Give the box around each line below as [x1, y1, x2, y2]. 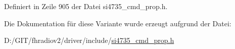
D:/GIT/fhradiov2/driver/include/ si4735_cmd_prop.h [4, 35, 174, 45]
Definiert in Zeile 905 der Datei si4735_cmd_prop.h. [4, 1, 168, 11]
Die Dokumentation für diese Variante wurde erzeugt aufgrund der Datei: [4, 18, 231, 28]
